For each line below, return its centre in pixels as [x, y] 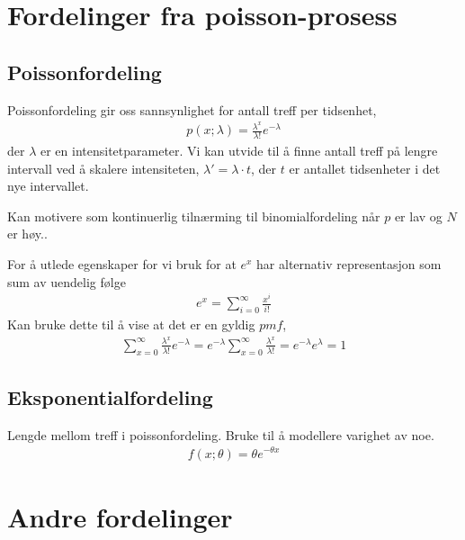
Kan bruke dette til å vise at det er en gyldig [131, 324]
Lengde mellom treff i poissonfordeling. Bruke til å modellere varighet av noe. [221, 434]
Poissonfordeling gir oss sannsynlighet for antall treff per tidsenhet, [192, 109]
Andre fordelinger [120, 516]
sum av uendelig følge [67, 281]
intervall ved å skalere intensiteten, [103, 168]
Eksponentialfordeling [110, 397]
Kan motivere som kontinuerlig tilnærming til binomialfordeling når [194, 216]
